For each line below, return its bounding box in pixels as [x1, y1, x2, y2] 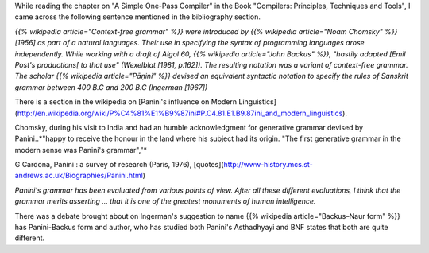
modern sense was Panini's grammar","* [14, 145, 147, 154]
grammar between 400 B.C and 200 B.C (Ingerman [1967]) [14, 82, 208, 91]
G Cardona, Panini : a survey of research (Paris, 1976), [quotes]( [14, 160, 224, 169]
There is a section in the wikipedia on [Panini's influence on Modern [14, 97, 238, 107]
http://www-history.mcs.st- [223, 160, 313, 169]
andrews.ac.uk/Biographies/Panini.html [14, 171, 143, 181]
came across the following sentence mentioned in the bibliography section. [14, 12, 261, 21]
